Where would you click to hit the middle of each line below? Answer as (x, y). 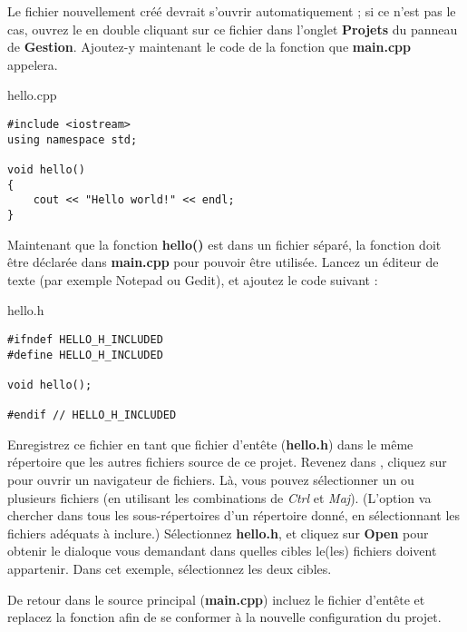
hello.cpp (32, 95)
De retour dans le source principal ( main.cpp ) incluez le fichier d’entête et (216, 599)
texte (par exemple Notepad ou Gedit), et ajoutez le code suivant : (193, 279)
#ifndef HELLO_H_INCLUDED (85, 339)
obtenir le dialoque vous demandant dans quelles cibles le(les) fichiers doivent (222, 551)
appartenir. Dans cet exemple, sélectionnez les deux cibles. (170, 569)
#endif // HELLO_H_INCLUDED (92, 415)
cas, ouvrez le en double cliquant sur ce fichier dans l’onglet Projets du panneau (233, 29)
